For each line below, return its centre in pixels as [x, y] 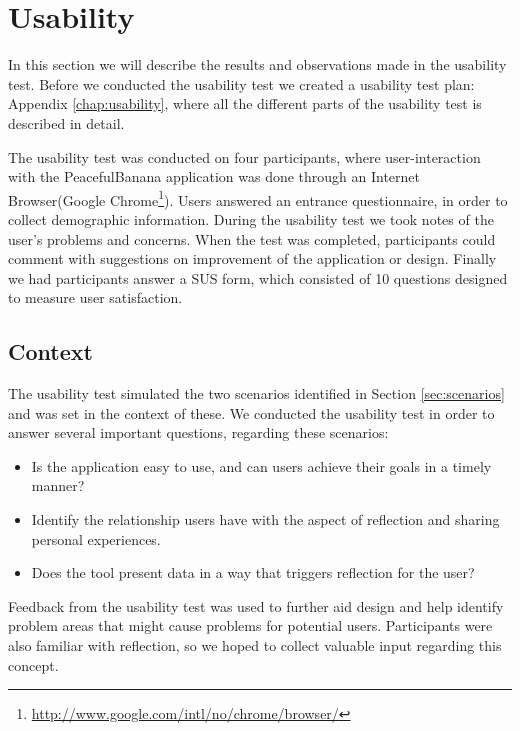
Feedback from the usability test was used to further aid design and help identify [256, 605]
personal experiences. [96, 538]
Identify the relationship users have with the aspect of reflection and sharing [265, 519]
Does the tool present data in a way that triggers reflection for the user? [253, 572]
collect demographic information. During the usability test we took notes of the [251, 218]
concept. [33, 664]
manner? [58, 485]
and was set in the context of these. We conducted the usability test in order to [251, 412]
